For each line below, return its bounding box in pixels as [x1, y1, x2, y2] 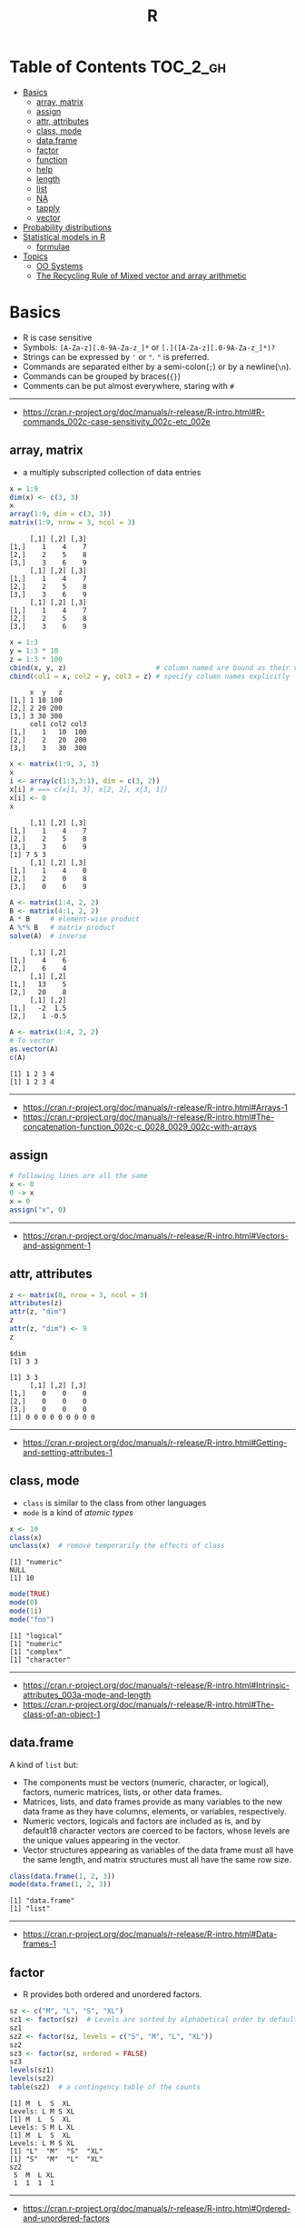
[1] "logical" [9, 1631, 64, 1641]
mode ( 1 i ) [9, 1606, 43, 1615]
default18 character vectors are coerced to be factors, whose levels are [22, 1824, 290, 1836]
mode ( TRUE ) [9, 1590, 51, 1599]
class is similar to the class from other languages [22, 1497, 207, 1508]
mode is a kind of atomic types [22, 1506, 134, 1518]
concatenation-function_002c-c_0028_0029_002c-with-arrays [22, 1121, 257, 1132]
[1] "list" [9, 1904, 51, 1913]
